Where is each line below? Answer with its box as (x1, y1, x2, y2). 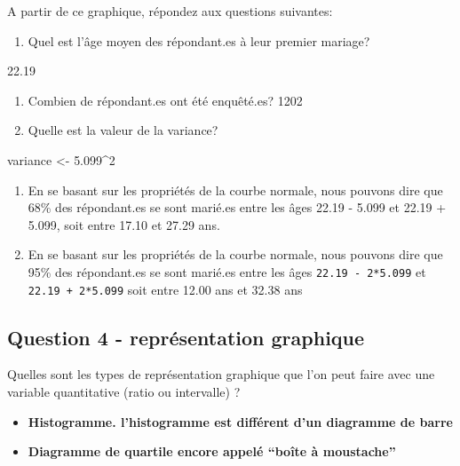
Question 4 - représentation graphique (7, 323, 365, 351)
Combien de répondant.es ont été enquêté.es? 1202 (28, 91, 303, 109)
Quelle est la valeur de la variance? (28, 121, 218, 139)
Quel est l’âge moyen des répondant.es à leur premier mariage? (28, 31, 370, 50)
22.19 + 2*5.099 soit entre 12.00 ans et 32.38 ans (28, 280, 303, 298)
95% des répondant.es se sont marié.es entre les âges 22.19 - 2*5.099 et (28, 262, 426, 280)
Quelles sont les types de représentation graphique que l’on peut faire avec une (7, 365, 435, 383)
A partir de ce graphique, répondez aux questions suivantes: (7, 2, 333, 20)
